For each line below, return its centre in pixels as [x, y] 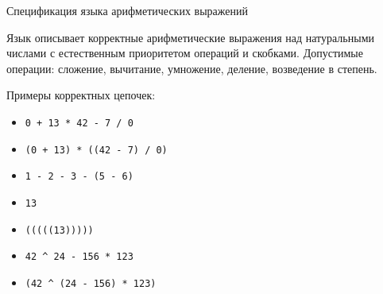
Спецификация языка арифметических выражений [127, 10]
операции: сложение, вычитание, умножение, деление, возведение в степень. [192, 68]
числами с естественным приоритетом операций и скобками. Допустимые [185, 53]
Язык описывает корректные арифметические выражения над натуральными [190, 37]
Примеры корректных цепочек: [81, 95]
